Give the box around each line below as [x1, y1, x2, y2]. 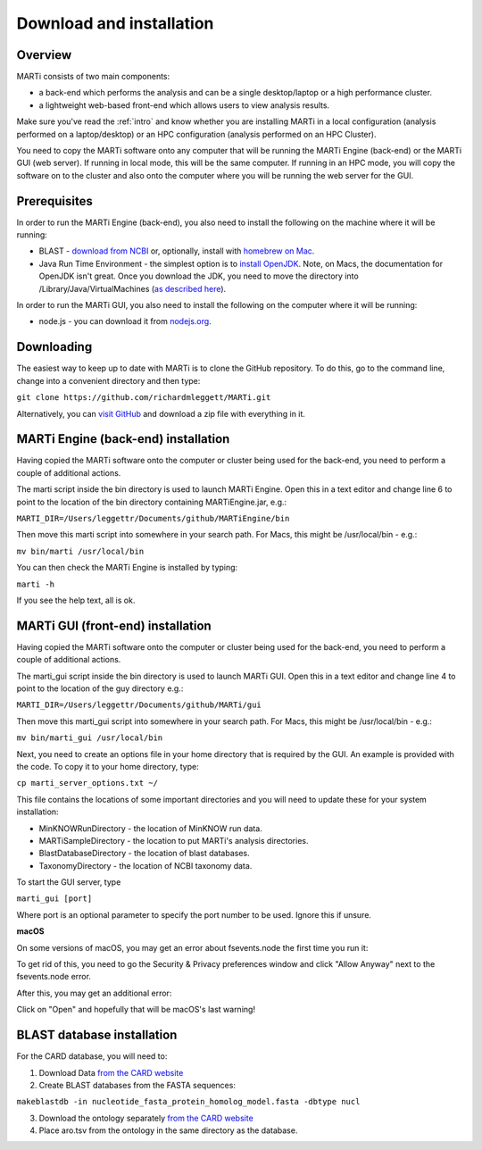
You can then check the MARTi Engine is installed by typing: [16, 562, 238, 573]
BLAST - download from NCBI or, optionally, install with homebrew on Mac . [38, 246, 315, 256]
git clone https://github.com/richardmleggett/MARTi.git [16, 393, 271, 403]
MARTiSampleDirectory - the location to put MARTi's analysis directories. [38, 835, 309, 846]
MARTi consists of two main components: [16, 71, 170, 82]
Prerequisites [16, 193, 93, 209]
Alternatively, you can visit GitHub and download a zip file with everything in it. [16, 408, 305, 419]
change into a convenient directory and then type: [16, 375, 201, 386]
